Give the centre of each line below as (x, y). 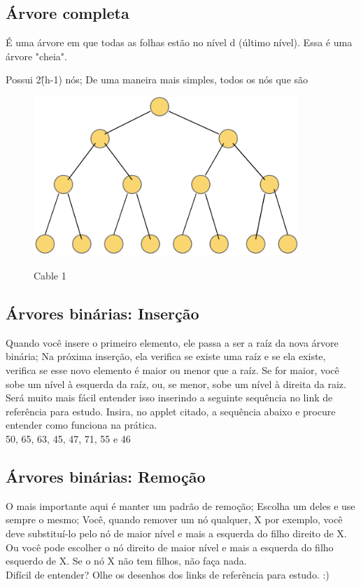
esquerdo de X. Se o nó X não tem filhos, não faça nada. (126, 561)
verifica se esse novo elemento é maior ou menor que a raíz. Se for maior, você (172, 370)
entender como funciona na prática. (82, 425)
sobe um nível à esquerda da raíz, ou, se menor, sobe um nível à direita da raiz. (176, 384)
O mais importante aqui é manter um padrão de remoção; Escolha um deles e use (180, 505)
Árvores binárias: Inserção (102, 313)
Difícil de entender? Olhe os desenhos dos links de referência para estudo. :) (168, 574)
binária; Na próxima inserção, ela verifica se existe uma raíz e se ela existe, (166, 356)
